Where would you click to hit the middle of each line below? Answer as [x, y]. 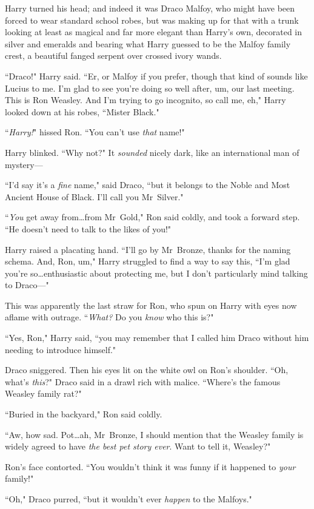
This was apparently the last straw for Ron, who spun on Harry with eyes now [151, 305]
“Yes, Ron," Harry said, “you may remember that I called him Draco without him [157, 338]
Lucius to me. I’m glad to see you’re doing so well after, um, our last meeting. [150, 88]
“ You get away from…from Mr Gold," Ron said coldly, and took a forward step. [152, 217]
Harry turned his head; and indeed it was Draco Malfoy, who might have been [150, 8]
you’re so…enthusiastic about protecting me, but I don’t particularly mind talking [156, 273]
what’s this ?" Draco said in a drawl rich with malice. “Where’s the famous [143, 381]
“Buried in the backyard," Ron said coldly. [84, 414]
